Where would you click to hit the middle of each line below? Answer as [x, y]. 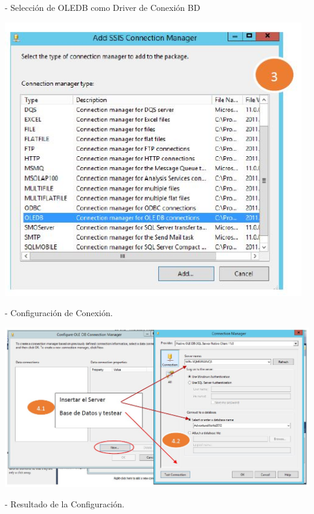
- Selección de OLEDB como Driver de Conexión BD [103, 7]
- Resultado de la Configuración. [65, 503]
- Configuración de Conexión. [59, 313]
